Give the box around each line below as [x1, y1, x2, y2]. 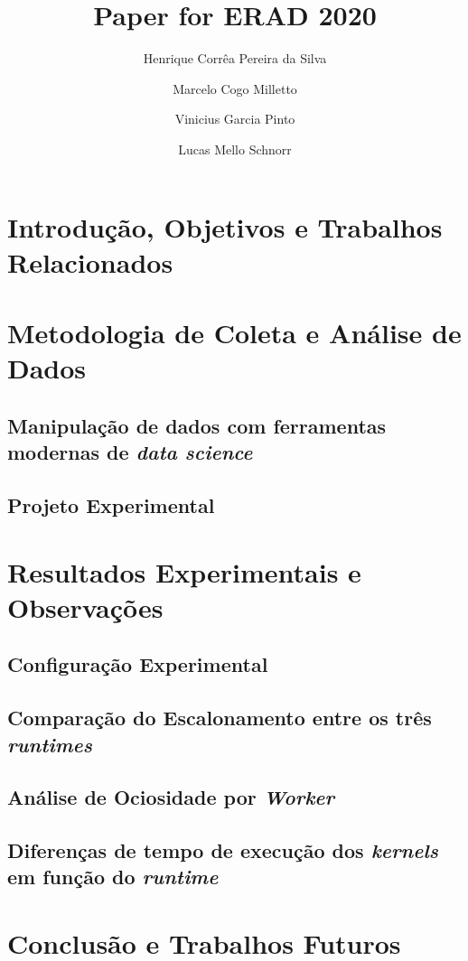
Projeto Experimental [7, 491, 215, 518]
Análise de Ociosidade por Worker [7, 783, 335, 811]
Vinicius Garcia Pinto [174, 109, 295, 128]
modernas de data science [7, 438, 253, 466]
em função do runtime [7, 863, 219, 891]
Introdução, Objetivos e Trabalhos [7, 208, 443, 245]
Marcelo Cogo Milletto [173, 79, 297, 98]
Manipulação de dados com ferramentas [7, 411, 387, 439]
